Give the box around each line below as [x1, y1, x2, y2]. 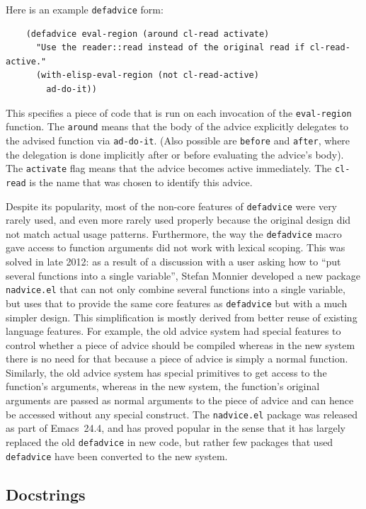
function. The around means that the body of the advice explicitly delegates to [6, 119, 349, 134]
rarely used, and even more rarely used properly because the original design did [6, 212, 351, 227]
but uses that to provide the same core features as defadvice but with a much [6, 295, 348, 310]
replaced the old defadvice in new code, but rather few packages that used [6, 434, 333, 449]
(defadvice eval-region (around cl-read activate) [25, 28, 270, 39]
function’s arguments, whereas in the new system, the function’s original [6, 379, 320, 394]
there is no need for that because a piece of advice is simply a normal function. [6, 351, 348, 366]
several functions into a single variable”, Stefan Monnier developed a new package [6, 268, 360, 282]
